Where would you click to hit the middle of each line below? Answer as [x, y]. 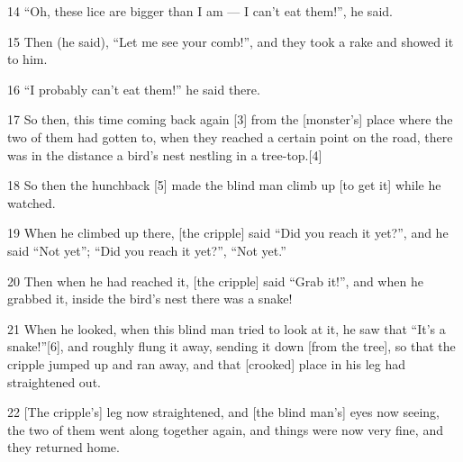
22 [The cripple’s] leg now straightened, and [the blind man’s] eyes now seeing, [223, 412]
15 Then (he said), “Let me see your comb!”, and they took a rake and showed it [231, 41]
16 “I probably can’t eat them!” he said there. [134, 89]
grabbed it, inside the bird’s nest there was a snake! [150, 299]
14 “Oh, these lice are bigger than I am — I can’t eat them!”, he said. [200, 11]
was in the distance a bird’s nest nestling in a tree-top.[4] [165, 154]
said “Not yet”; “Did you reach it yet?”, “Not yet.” [147, 250]
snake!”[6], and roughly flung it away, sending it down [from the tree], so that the [231, 346]
